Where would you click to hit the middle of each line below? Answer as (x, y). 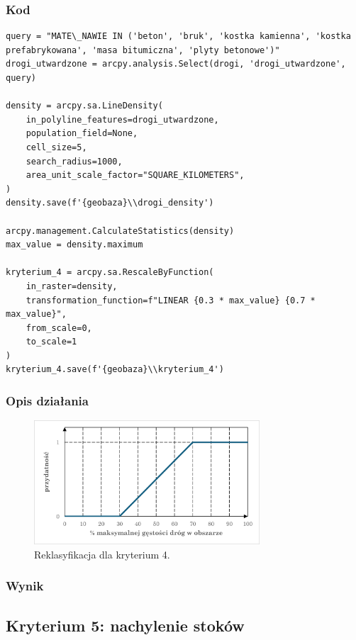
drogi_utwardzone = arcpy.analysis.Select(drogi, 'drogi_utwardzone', (176, 64)
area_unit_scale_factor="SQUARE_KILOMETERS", (135, 175)
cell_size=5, (56, 147)
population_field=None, (82, 134)
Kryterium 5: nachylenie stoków (125, 625)
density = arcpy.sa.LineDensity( (84, 106)
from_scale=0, (59, 328)
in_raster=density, (72, 286)
